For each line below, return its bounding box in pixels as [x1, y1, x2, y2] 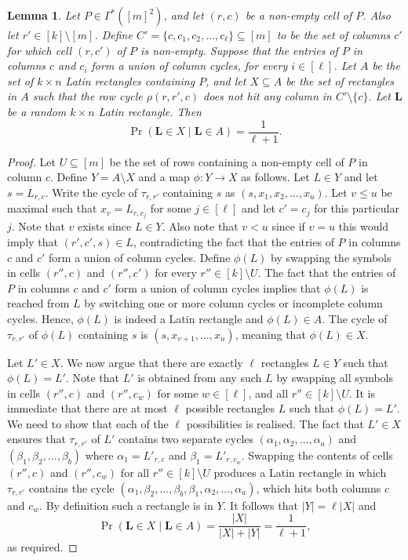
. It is [348, 384, 375, 401]
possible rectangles [185, 400, 275, 416]
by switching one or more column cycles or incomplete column [84, 295, 383, 311]
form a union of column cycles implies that [115, 279, 321, 296]
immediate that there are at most [7, 400, 168, 416]
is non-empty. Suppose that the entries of [140, 42, 338, 58]
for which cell [7, 42, 72, 58]
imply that [7, 233, 58, 249]
